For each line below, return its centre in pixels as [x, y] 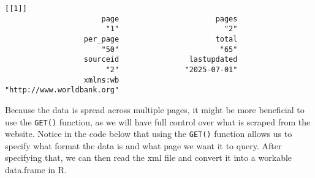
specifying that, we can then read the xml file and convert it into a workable [149, 158]
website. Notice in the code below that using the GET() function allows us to [149, 134]
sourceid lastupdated [161, 60]
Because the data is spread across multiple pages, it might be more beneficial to [155, 109]
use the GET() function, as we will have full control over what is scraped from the [158, 121]
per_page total [161, 39]
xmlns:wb [101, 80]
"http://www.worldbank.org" [62, 90]
